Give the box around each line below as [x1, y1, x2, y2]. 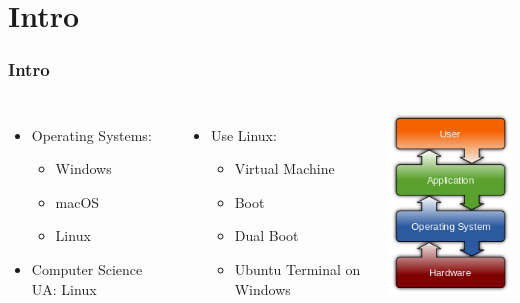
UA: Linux [31, 278, 97, 299]
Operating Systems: [31, 124, 152, 145]
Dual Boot [234, 225, 299, 246]
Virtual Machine [234, 158, 335, 179]
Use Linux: [210, 124, 277, 145]
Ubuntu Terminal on [234, 258, 361, 279]
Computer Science [31, 258, 143, 279]
